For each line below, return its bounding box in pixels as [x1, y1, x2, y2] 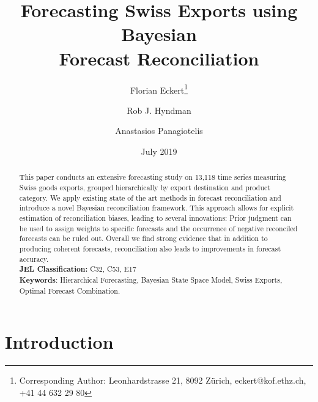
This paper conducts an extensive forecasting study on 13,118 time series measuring [19, 172, 286, 182]
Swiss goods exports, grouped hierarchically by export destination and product [19, 182, 270, 192]
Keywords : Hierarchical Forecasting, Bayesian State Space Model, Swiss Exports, [19, 274, 283, 285]
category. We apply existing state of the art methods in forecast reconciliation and [19, 192, 281, 203]
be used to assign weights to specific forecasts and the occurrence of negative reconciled [19, 223, 298, 233]
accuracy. [19, 253, 49, 264]
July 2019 [141, 144, 177, 157]
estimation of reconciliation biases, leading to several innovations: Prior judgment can [19, 212, 292, 223]
